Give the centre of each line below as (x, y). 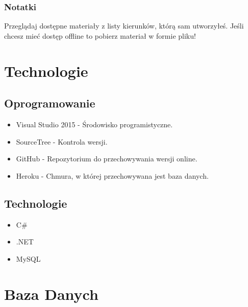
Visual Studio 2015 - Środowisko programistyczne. (94, 124)
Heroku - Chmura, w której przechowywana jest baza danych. (112, 175)
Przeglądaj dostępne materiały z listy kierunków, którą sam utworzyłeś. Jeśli (124, 26)
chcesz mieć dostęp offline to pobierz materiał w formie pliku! (100, 35)
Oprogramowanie (50, 103)
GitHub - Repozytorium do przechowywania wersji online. (107, 159)
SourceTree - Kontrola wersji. (62, 141)
